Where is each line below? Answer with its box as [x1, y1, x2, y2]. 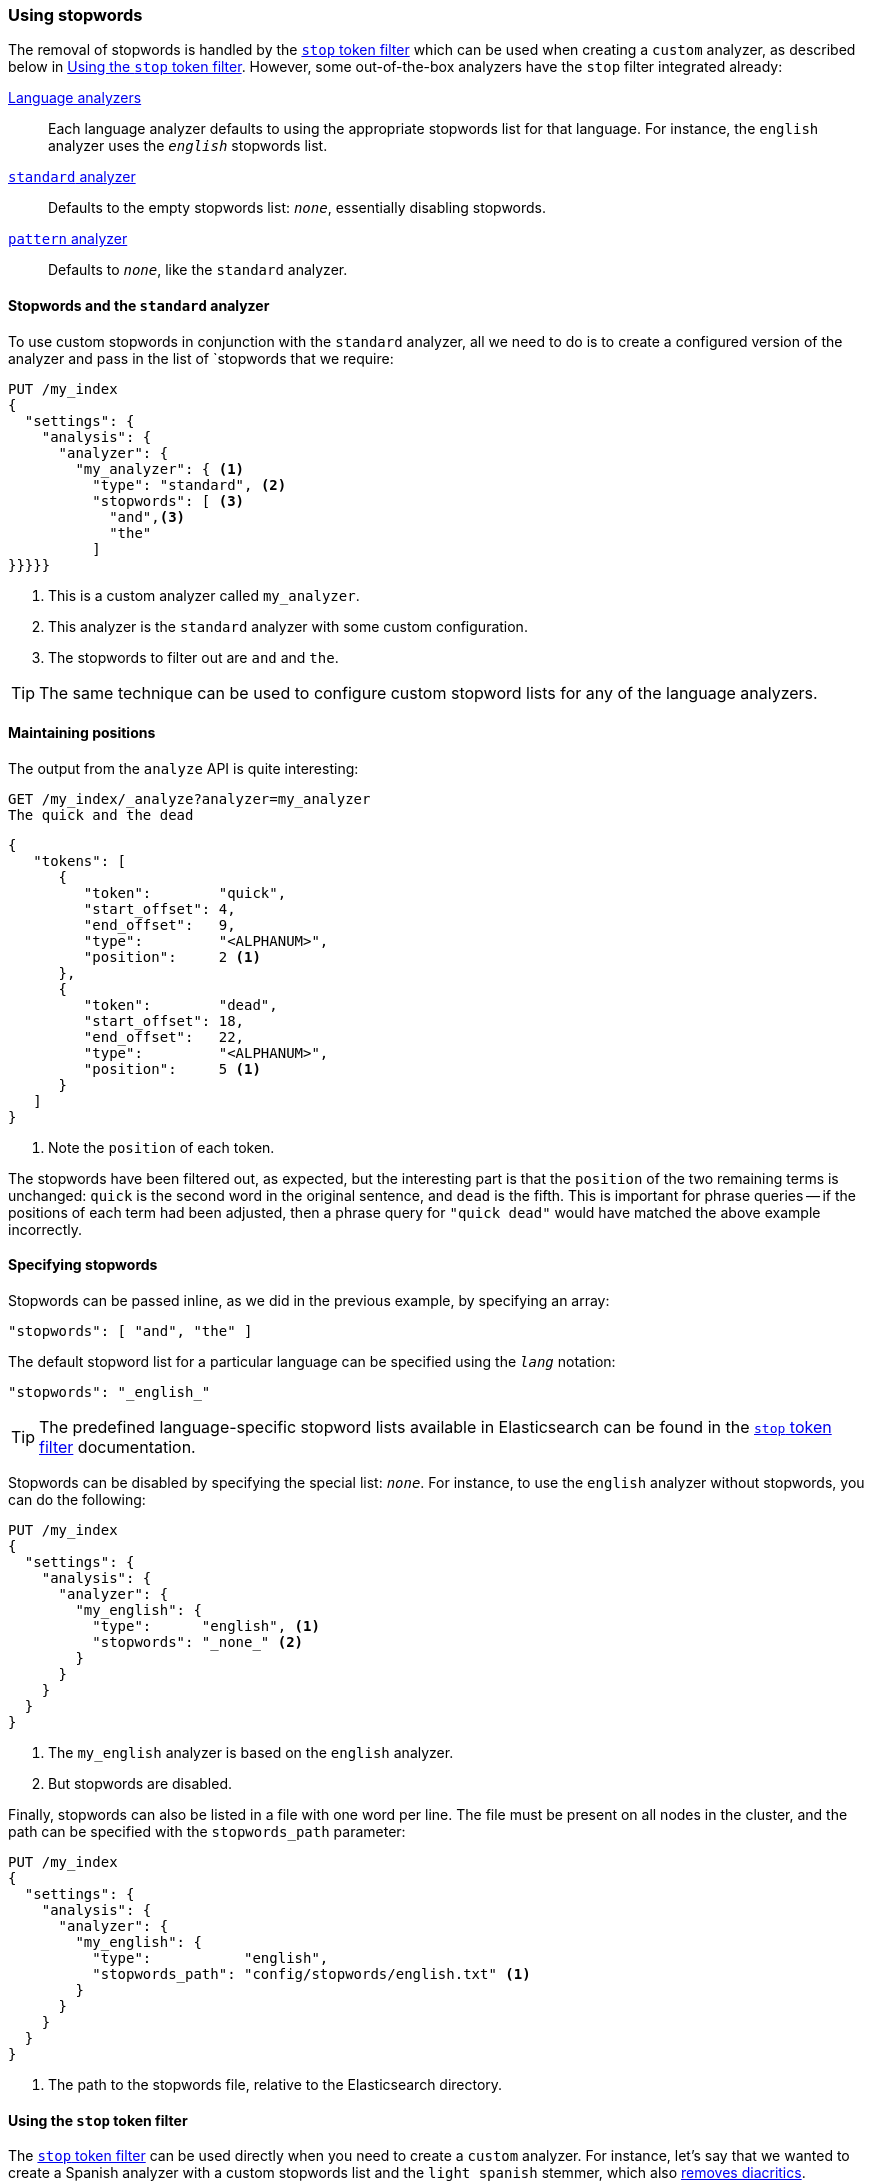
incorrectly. [8, 1220, 83, 1238]
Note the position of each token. [48, 1138, 275, 1156]
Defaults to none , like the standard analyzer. [48, 261, 348, 279]
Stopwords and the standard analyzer [8, 296, 270, 314]
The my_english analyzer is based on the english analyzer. [48, 1744, 454, 1762]
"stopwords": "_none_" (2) [92, 1634, 304, 1651]
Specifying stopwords [8, 1256, 158, 1274]
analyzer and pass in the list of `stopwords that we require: [8, 349, 394, 367]
